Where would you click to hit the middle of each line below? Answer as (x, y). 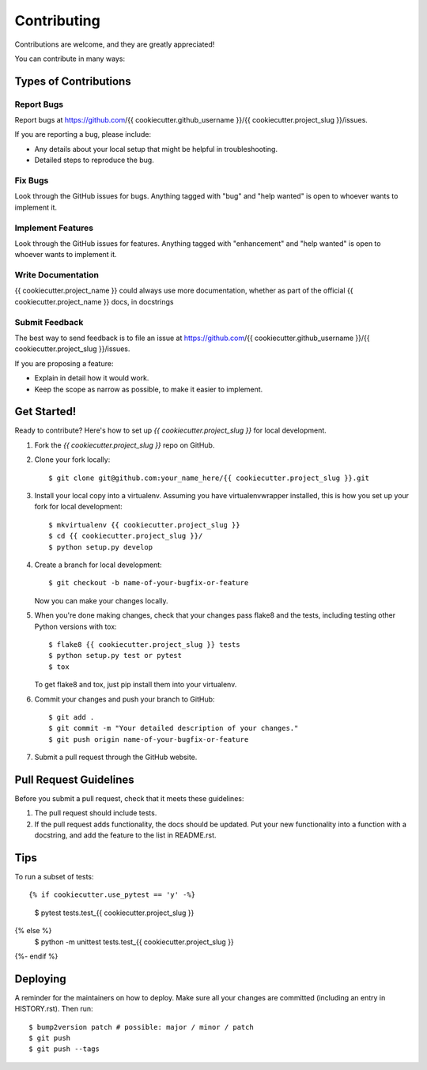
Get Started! (45, 412)
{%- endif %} (36, 956)
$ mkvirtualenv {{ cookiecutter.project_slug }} (144, 525)
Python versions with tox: (76, 626)
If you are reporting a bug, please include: (83, 134)
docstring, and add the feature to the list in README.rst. (125, 835)
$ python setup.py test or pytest (115, 656)
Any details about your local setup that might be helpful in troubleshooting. (156, 149)
